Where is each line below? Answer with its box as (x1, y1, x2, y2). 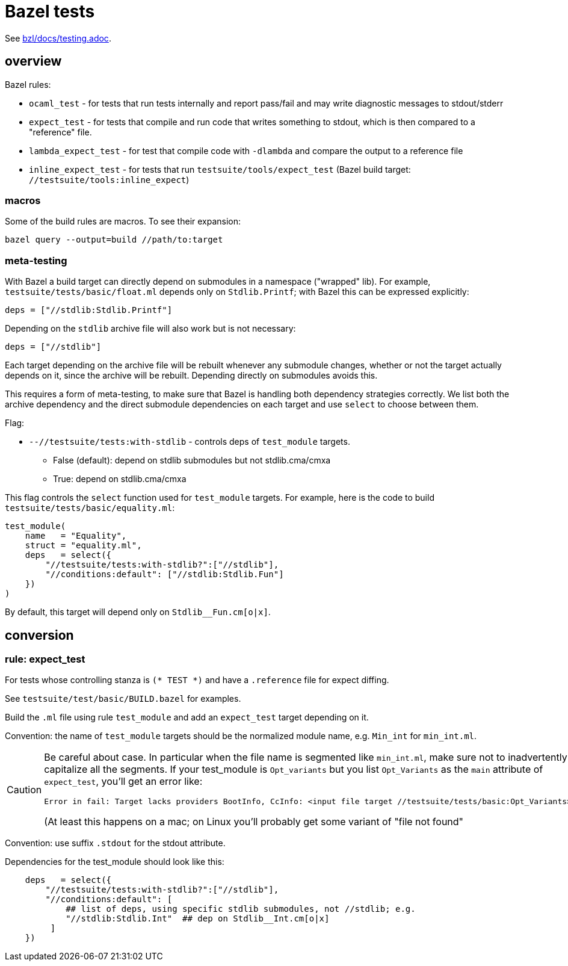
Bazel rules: (5, 79, 51, 90)
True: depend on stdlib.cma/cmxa (53, 474, 187, 485)
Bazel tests (5, 1, 95, 22)
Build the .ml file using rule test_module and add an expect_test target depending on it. (5, 712, 369, 723)
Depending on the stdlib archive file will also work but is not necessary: (5, 323, 296, 334)
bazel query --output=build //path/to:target (5, 235, 223, 245)
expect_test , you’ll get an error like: (44, 775, 203, 788)
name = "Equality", (25, 531, 127, 541)
